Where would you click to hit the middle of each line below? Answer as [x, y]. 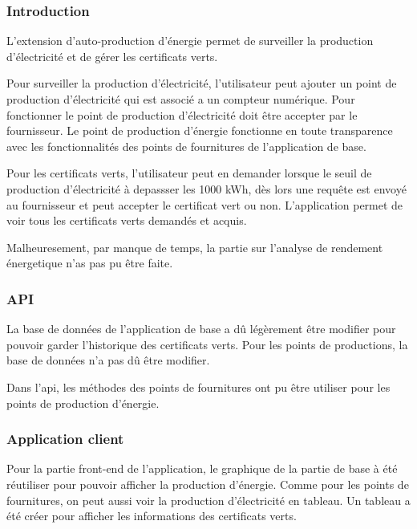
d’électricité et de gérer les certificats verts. [112, 56]
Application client [65, 439]
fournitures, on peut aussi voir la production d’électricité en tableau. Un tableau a [208, 500]
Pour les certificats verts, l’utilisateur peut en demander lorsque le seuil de [189, 173]
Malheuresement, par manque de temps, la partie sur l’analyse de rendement [195, 247]
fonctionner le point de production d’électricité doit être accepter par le [182, 114]
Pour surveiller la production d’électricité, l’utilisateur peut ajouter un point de [202, 83]
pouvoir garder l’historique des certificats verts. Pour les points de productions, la [207, 344]
